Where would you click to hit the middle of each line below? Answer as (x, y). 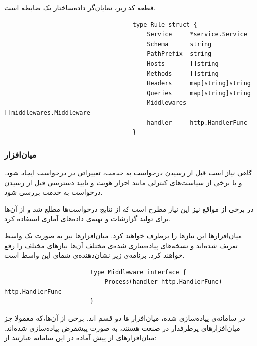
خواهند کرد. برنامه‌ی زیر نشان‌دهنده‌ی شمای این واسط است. (95, 255)
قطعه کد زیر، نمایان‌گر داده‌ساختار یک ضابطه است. (80, 7)
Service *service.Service (197, 35)
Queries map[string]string (199, 93)
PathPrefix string (179, 54)
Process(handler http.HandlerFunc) (163, 282)
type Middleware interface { (138, 272)
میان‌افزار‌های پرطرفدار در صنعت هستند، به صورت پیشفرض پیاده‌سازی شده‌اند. (122, 327)
